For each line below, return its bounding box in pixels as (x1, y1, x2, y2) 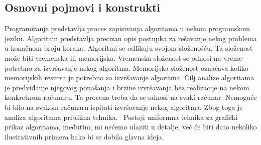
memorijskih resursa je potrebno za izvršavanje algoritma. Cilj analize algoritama (5, 72, 254, 83)
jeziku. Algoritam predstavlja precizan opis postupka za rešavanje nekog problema (5, 33, 257, 43)
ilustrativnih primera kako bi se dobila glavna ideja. (5, 131, 164, 141)
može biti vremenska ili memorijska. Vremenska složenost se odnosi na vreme (5, 52, 242, 63)
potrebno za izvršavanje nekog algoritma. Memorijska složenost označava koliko (5, 62, 248, 73)
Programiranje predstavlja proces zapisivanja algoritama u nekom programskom (5, 23, 250, 34)
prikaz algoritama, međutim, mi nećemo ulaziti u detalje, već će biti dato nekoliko (5, 121, 257, 132)
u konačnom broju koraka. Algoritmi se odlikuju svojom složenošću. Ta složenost (5, 43, 253, 53)
